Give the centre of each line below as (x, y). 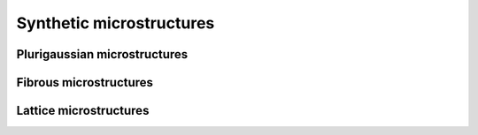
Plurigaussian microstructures (102, 54)
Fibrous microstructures (85, 82)
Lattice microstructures (83, 111)
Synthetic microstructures (116, 23)
